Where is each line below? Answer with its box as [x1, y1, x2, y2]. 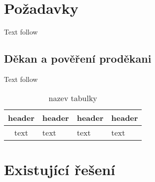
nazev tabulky [48, 92, 97, 104]
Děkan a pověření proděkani [4, 51, 152, 66]
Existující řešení [4, 159, 116, 179]
